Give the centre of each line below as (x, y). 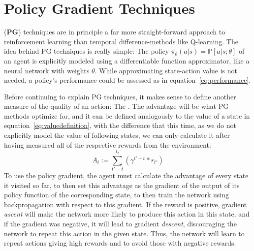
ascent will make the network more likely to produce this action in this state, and (127, 214)
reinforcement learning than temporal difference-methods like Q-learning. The (121, 41)
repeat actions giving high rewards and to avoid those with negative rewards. (120, 243)
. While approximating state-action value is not (166, 70)
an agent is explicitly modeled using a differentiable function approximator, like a (127, 60)
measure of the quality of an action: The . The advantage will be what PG (116, 106)
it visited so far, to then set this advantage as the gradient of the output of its (122, 185)
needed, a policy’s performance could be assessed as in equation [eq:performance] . (127, 80)
